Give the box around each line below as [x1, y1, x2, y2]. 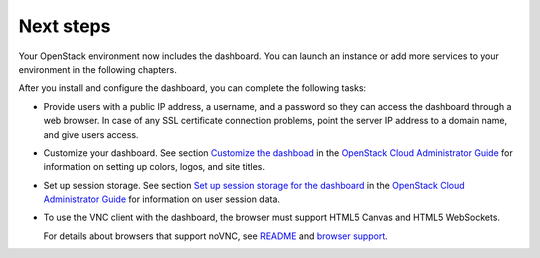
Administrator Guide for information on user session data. [43, 193, 280, 205]
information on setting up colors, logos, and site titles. [43, 161, 265, 173]
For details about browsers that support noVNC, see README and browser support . [43, 230, 389, 242]
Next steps [18, 15, 111, 37]
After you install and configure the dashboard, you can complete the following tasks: [18, 82, 367, 94]
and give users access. [43, 128, 139, 140]
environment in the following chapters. [18, 63, 177, 75]
